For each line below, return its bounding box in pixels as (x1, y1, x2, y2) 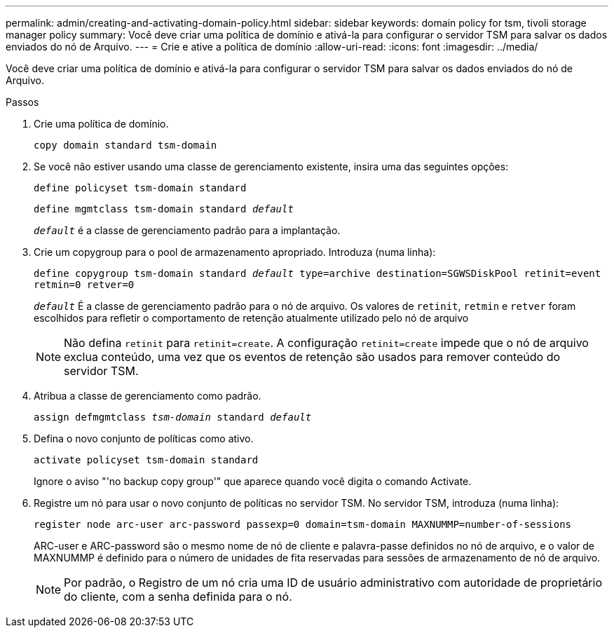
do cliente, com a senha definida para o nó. (64, 590, 292, 604)
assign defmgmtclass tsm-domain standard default (34, 411, 312, 423)
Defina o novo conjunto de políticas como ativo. (34, 433, 254, 444)
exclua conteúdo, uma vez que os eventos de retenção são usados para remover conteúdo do (64, 350, 561, 364)
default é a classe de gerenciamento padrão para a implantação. (34, 224, 341, 236)
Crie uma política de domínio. (34, 118, 169, 130)
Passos (6, 96, 39, 108)
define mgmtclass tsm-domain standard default (34, 203, 294, 215)
